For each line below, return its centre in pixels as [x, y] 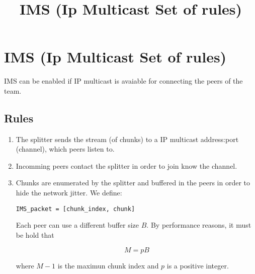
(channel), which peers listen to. [65, 149]
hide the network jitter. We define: [69, 193]
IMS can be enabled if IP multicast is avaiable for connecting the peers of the [123, 81]
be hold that [35, 234]
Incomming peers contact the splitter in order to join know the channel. [126, 165]
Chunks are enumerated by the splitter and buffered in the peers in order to [133, 183]
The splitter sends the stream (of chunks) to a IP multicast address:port [127, 139]
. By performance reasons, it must [199, 225]
